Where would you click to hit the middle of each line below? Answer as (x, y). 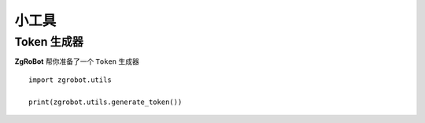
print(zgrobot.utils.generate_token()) (105, 102)
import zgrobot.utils (70, 80)
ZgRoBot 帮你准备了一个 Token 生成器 (77, 61)
